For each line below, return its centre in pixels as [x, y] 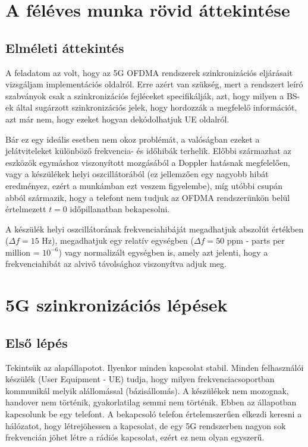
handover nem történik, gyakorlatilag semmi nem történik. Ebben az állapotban [151, 402]
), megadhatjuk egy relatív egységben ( [123, 240]
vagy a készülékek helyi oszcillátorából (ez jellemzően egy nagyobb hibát [137, 174]
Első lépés [37, 342]
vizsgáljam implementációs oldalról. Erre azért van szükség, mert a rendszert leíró [154, 84]
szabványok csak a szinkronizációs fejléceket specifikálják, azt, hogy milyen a [145, 95]
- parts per [265, 240]
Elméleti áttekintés [65, 47]
